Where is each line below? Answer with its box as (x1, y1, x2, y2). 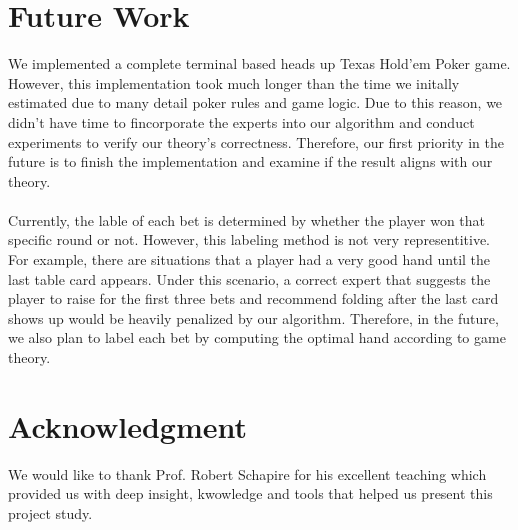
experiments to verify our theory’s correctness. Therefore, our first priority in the (8, 131, 504, 152)
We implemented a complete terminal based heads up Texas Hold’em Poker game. (8, 53, 511, 74)
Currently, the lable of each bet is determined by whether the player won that (8, 209, 486, 230)
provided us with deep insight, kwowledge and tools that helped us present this (8, 483, 493, 504)
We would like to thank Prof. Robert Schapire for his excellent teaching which (8, 463, 487, 484)
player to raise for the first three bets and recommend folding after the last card (8, 288, 499, 309)
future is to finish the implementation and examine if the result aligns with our (8, 151, 493, 172)
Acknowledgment (8, 405, 247, 446)
